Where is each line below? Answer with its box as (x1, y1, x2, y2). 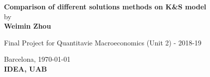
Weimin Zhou (4, 21, 51, 31)
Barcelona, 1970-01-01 (4, 54, 71, 64)
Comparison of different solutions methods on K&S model (4, 1, 207, 11)
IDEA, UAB (4, 63, 47, 74)
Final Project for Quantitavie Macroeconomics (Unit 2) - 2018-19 (4, 37, 202, 47)
